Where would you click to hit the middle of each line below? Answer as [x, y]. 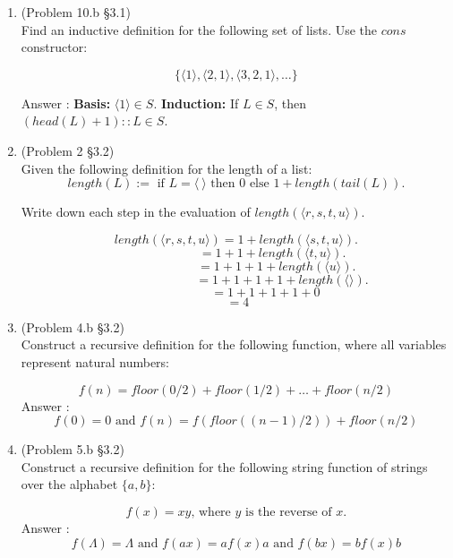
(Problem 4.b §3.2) [73, 326]
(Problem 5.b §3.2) [73, 449]
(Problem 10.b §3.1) [76, 12]
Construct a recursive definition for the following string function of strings [224, 466]
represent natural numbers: [95, 361]
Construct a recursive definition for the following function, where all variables [234, 344]
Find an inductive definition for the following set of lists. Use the [199, 29]
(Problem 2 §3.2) [68, 150]
